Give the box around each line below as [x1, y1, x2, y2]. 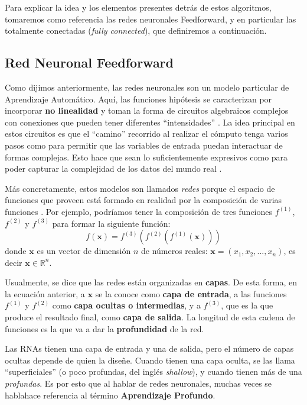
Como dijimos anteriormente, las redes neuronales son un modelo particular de [5, 81, 289, 93]
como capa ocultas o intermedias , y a [52, 299, 201, 311]
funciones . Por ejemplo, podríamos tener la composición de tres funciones [5, 205, 273, 217]
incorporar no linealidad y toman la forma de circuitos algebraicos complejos [5, 104, 289, 117]
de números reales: [141, 245, 208, 257]
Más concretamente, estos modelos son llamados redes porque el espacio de [5, 182, 275, 194]
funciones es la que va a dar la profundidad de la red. [5, 322, 204, 335]
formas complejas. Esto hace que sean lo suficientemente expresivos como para [5, 150, 288, 163]
